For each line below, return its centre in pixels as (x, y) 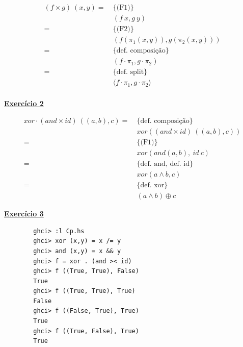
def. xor (152, 185)
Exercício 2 (24, 103)
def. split (130, 72)
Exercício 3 (24, 214)
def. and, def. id (165, 164)
